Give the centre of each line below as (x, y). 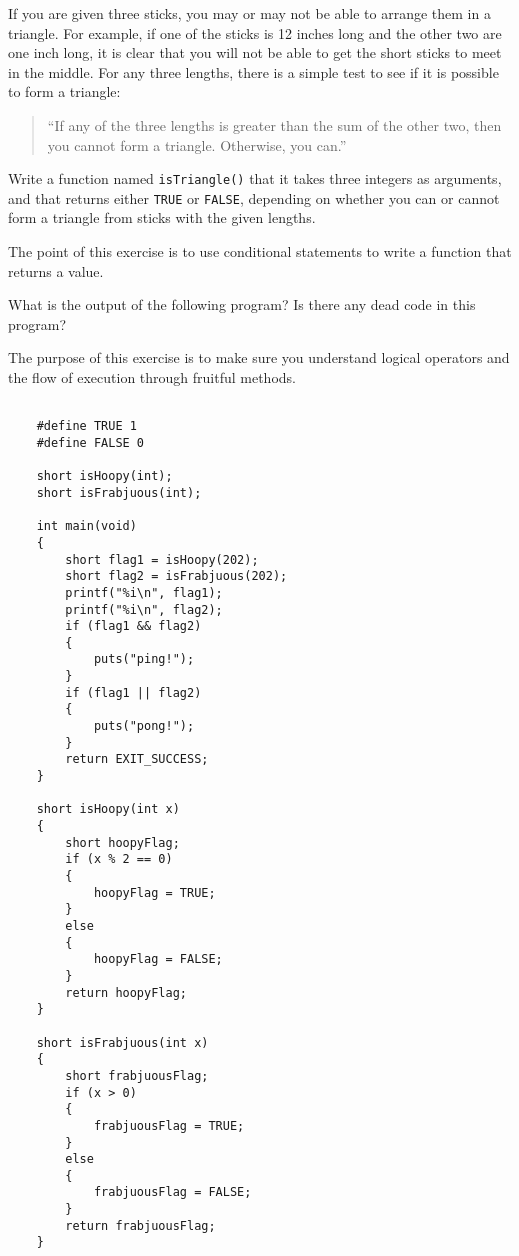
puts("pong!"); (144, 726)
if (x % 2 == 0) (119, 859)
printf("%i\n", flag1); (144, 592)
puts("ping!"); (144, 659)
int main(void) (86, 526)
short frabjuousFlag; (137, 1075)
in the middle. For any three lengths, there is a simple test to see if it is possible (253, 71)
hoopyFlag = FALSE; (158, 959)
